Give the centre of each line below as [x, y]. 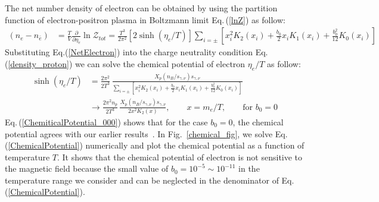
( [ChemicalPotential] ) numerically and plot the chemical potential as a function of [155, 145]
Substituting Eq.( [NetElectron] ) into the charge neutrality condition [129, 52]
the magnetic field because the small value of [87, 168]
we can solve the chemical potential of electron [160, 63]
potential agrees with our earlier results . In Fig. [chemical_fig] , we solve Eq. [146, 133]
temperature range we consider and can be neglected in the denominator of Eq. [150, 180]
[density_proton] [38, 63]
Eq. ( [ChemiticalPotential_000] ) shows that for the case [106, 121]
